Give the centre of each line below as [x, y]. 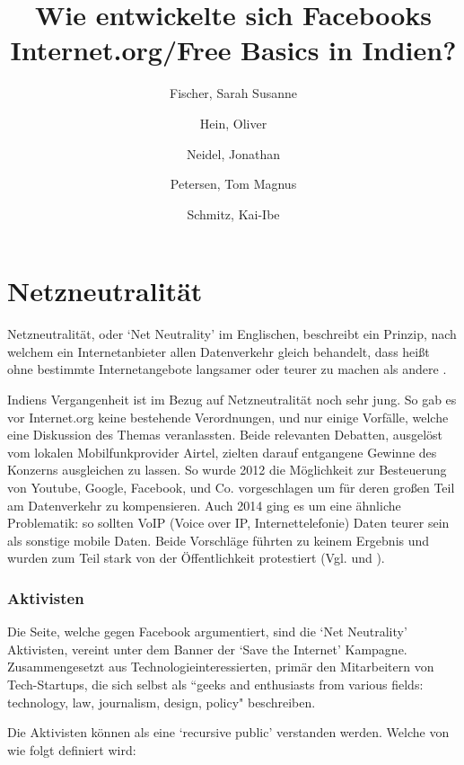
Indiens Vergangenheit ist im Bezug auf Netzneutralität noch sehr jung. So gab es [232, 399]
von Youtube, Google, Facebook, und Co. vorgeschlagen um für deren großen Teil [231, 487]
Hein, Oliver [233, 123]
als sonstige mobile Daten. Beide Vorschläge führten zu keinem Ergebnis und [219, 540]
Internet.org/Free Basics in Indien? [233, 50]
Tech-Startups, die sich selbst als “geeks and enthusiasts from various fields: [215, 684]
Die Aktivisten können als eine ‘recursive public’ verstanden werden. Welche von [228, 732]
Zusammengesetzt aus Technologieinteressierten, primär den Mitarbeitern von [221, 667]
